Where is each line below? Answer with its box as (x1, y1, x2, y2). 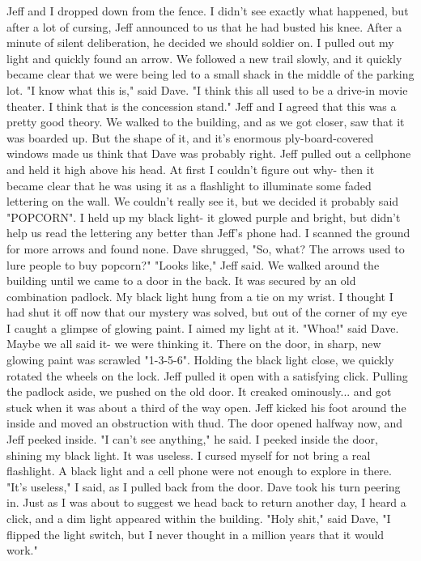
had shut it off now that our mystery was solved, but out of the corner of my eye (6, 304, 407, 321)
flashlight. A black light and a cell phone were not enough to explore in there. (6, 462, 392, 479)
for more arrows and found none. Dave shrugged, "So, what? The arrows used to (6, 240, 405, 257)
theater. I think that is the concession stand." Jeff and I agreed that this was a (6, 97, 397, 114)
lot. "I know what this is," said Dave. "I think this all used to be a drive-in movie (6, 81, 408, 98)
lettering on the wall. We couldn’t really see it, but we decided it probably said (6, 193, 399, 210)
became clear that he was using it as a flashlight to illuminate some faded (6, 176, 372, 193)
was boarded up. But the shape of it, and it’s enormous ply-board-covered (6, 129, 374, 146)
